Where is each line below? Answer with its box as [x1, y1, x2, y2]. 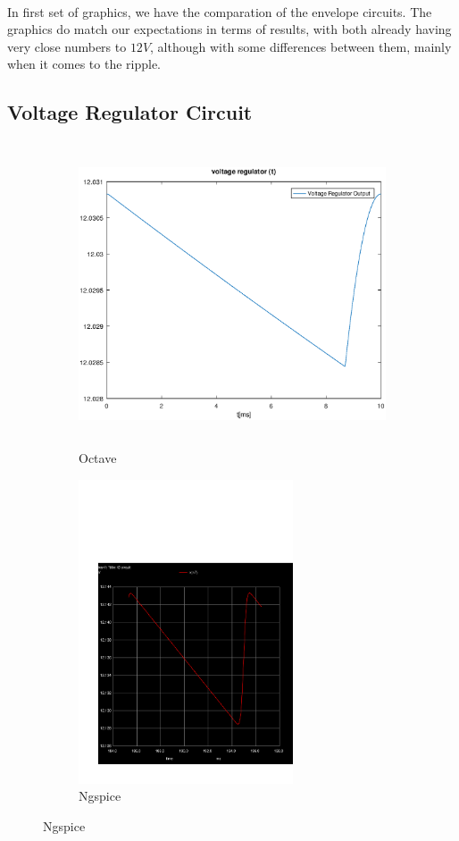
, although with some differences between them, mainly [150, 37, 452, 55]
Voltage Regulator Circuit [7, 98, 253, 126]
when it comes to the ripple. [7, 55, 161, 73]
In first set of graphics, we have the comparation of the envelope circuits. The [7, 2, 432, 21]
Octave [79, 448, 117, 467]
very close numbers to [7, 37, 127, 55]
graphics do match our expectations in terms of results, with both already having [7, 20, 452, 38]
